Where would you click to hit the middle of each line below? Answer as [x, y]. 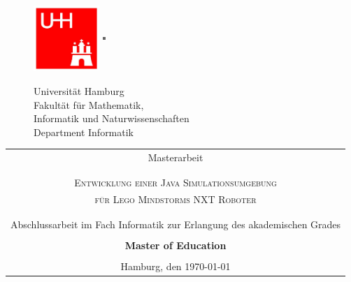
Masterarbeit [175, 157]
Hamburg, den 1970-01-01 [175, 266]
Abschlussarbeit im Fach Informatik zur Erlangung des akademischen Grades [176, 224]
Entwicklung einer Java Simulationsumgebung [175, 182]
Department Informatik [84, 132]
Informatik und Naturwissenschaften [112, 118]
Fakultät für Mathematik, [89, 104]
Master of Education [175, 245]
